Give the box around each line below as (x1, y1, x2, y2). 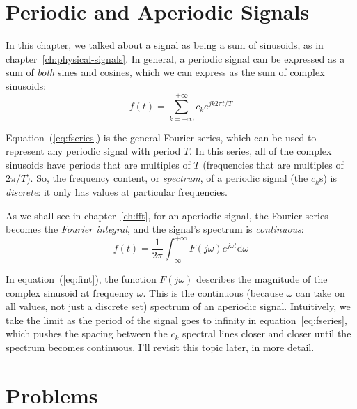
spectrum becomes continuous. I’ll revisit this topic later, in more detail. (6, 340, 315, 355)
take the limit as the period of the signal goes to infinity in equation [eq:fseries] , (6, 312, 347, 327)
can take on (295, 285, 345, 300)
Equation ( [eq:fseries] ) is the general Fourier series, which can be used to (6, 130, 317, 144)
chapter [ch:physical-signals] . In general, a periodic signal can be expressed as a (6, 51, 345, 65)
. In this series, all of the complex (189, 144, 332, 158)
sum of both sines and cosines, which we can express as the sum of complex (6, 65, 325, 79)
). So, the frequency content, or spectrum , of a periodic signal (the (26, 171, 308, 185)
